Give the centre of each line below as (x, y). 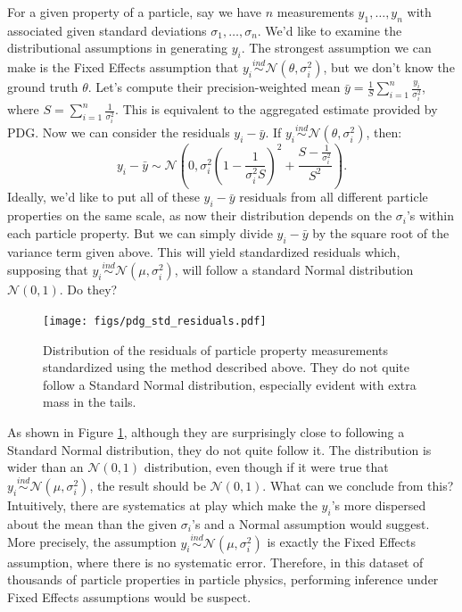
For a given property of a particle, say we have (135, 12)
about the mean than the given (92, 523)
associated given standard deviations (107, 30)
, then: (384, 132)
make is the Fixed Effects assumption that (123, 67)
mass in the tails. (90, 402)
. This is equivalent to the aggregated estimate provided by (276, 109)
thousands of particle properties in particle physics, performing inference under (223, 579)
